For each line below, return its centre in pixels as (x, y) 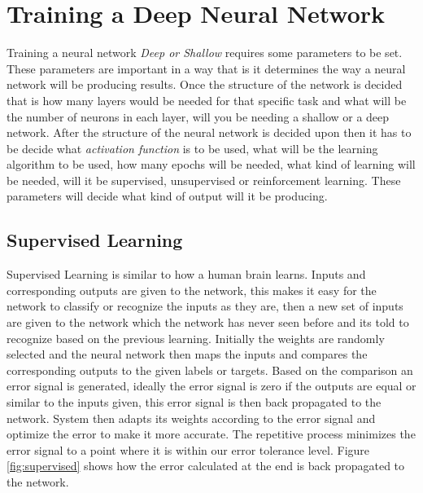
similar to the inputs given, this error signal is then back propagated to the (194, 402)
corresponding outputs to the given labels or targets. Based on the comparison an (210, 370)
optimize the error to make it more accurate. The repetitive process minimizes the (211, 434)
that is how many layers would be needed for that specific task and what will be (207, 100)
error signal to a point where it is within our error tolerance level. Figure (188, 449)
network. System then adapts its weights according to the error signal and (191, 418)
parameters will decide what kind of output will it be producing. (167, 196)
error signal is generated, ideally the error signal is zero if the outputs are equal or (211, 386)
